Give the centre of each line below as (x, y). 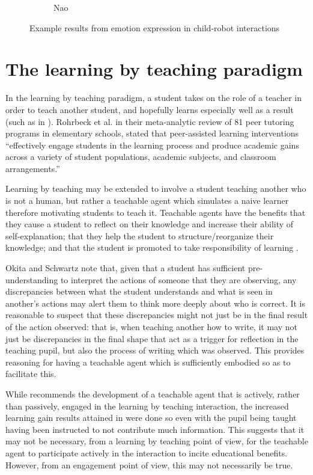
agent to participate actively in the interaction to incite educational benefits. (147, 452)
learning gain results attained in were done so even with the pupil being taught (151, 418)
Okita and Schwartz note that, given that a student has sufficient (126, 268)
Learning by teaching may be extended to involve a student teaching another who (156, 188)
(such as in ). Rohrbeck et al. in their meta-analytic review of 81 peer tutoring (150, 121)
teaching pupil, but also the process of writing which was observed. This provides (155, 350)
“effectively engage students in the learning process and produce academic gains (152, 145)
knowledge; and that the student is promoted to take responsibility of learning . (152, 247)
